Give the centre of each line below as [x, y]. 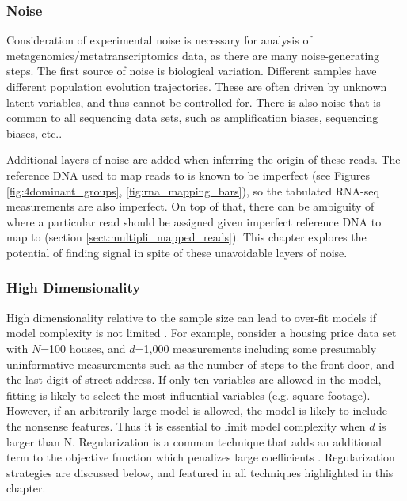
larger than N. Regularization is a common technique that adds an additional [194, 441]
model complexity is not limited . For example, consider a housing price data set [202, 333]
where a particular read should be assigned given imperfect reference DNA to [194, 221]
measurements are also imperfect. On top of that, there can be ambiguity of [190, 206]
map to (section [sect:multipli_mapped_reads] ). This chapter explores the [186, 237]
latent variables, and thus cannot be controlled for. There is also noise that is [194, 102]
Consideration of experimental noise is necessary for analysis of [159, 40]
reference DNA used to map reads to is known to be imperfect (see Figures [188, 175]
